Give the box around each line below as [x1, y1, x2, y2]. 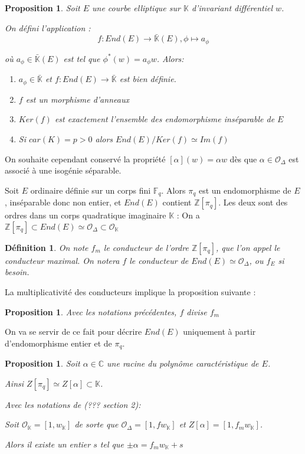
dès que [229, 152, 257, 165]
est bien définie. [119, 73, 176, 85]
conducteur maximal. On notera [5, 254, 120, 266]
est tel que [63, 52, 100, 64]
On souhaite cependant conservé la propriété [5, 152, 166, 165]
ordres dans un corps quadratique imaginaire [5, 209, 166, 221]
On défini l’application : [5, 21, 91, 34]
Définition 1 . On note [5, 241, 88, 253]
